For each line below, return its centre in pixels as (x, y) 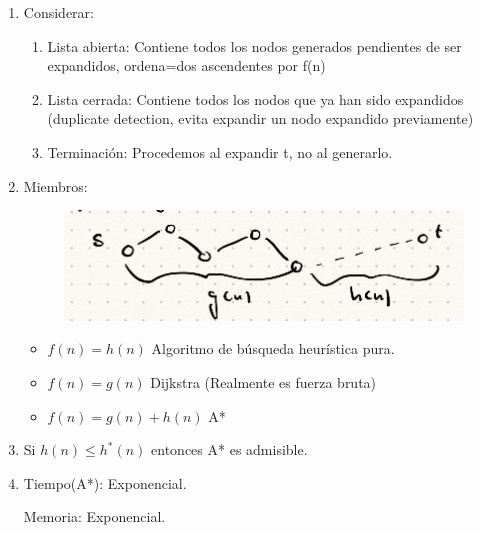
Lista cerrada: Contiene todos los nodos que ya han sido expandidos (255, 98)
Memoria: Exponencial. (94, 516)
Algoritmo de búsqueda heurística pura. (273, 348)
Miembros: (55, 185)
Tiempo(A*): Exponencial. (105, 482)
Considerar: (58, 12)
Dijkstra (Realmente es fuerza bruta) (263, 381)
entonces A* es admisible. (229, 449)
